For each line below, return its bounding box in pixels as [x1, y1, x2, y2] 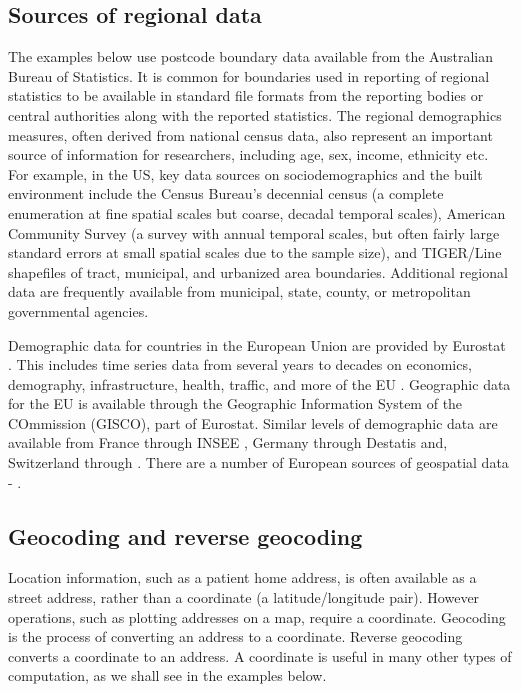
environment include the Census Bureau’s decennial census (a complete [8, 183, 444, 204]
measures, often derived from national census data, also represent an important [8, 124, 493, 145]
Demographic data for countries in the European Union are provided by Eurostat [8, 334, 506, 355]
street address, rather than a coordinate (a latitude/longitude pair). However [8, 587, 480, 608]
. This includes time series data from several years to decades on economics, [8, 354, 472, 375]
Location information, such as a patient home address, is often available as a [8, 567, 477, 588]
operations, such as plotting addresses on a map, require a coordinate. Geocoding [8, 606, 506, 627]
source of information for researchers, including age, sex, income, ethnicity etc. [8, 144, 489, 165]
